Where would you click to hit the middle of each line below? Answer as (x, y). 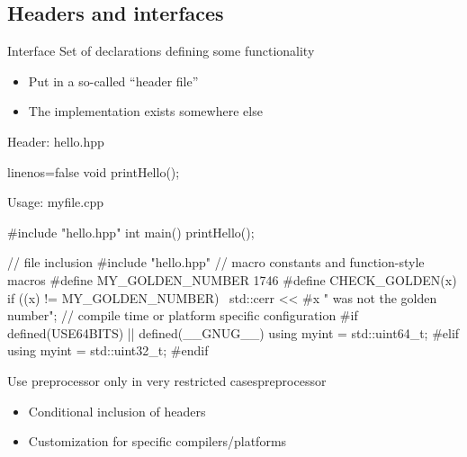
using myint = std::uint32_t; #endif (108, 350)
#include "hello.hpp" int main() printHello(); (131, 232)
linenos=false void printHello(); (94, 171)
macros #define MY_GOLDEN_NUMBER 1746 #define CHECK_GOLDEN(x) (232, 279)
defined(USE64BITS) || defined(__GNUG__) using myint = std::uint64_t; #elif (233, 332)
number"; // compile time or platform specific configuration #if (183, 315)
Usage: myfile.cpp (56, 202)
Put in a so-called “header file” (113, 81)
